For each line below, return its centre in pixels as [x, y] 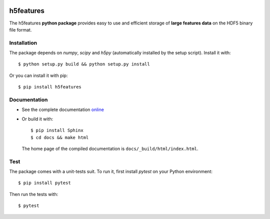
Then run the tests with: [34, 194]
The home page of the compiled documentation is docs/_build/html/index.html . [110, 148]
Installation [23, 42]
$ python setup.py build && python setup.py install [84, 64]
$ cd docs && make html [60, 137]
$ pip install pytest [44, 183]
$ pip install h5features [50, 87]
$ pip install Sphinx [57, 130]
